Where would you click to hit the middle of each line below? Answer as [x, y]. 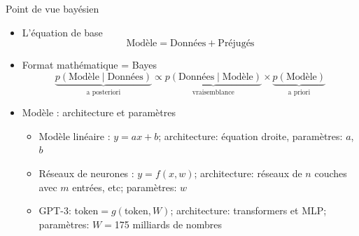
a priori [299, 92]
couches [331, 173]
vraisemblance [213, 92]
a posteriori [104, 92]
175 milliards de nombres [168, 224]
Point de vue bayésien [52, 8]
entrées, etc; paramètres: [125, 187]
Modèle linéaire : [75, 136]
